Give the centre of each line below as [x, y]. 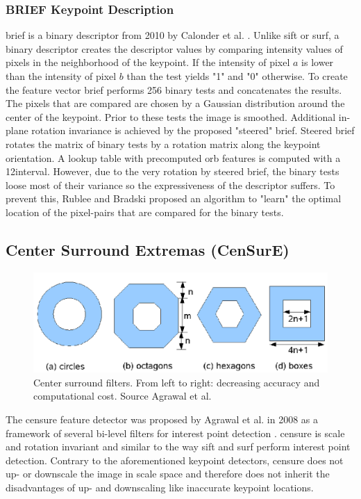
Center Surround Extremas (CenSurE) [148, 249]
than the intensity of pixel [61, 76]
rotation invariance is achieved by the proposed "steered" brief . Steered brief [193, 130]
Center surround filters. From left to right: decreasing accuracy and [177, 382]
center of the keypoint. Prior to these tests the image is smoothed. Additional [171, 116]
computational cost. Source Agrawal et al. [123, 396]
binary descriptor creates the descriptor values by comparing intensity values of [174, 48]
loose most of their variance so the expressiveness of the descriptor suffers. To [170, 185]
